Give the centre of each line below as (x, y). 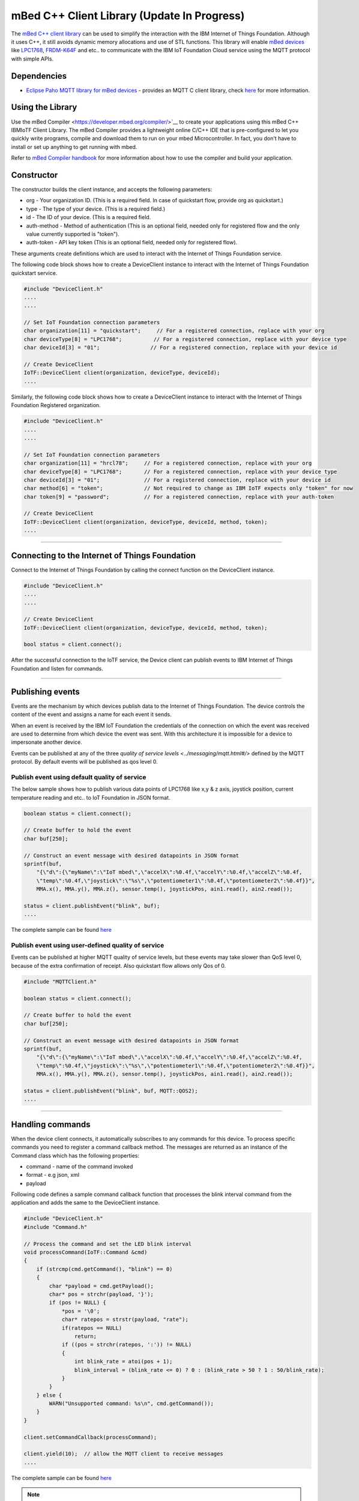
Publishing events (46, 691)
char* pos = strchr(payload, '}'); (101, 1294)
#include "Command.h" (56, 1227)
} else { (49, 1395)
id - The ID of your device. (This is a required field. (89, 217)
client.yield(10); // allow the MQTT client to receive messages (123, 1454)
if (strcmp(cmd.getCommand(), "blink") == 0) (104, 1269)
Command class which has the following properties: (75, 1155)
